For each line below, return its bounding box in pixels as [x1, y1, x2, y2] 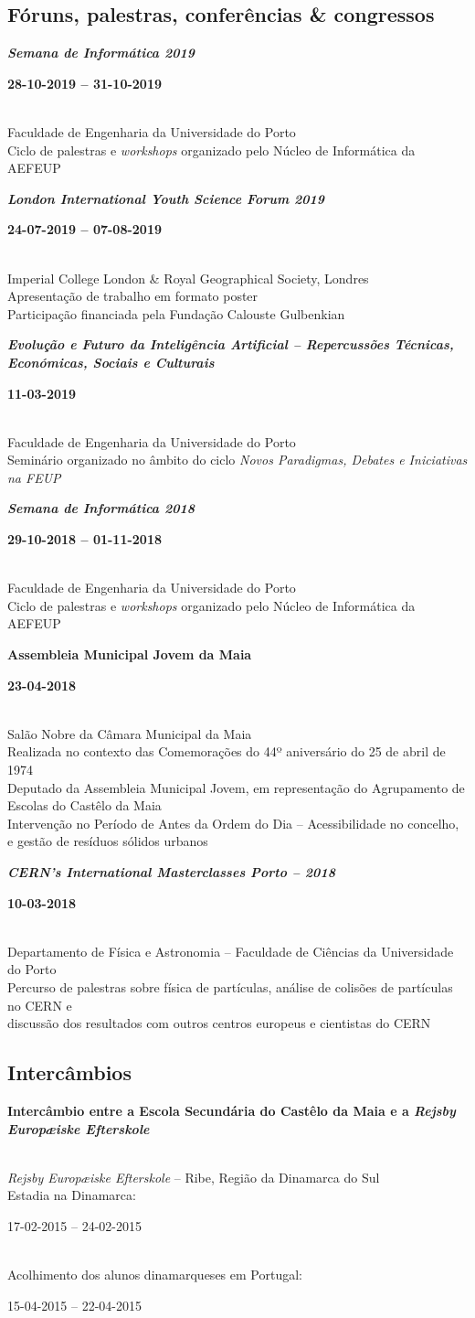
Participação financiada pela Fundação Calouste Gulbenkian [7, 304, 345, 323]
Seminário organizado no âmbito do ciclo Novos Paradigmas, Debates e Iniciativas [7, 450, 468, 469]
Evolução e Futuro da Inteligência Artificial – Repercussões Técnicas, [7, 335, 454, 354]
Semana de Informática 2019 [7, 43, 195, 62]
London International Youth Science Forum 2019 [7, 188, 325, 208]
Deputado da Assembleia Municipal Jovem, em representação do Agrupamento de [7, 777, 465, 797]
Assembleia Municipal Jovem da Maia [7, 645, 252, 664]
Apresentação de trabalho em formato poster [7, 286, 259, 305]
